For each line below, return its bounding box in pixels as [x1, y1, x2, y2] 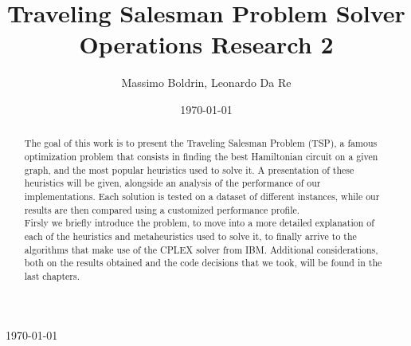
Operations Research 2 [79, 28, 334, 61]
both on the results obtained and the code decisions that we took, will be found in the [24, 256, 382, 269]
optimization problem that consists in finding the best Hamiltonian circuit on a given [24, 149, 378, 163]
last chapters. [24, 269, 80, 282]
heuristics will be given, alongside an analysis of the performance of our [24, 176, 321, 190]
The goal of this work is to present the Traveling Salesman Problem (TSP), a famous [24, 136, 378, 150]
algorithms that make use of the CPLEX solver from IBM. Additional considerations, [24, 242, 378, 256]
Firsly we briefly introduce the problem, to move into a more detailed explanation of [24, 216, 374, 230]
